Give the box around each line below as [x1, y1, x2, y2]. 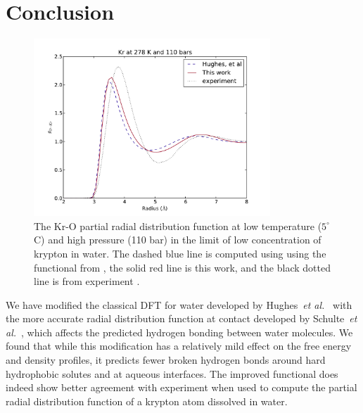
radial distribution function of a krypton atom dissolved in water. [6, 393, 288, 408]
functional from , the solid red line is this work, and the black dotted [34, 260, 331, 274]
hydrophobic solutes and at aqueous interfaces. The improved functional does [6, 366, 338, 381]
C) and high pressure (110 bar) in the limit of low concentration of [34, 232, 321, 247]
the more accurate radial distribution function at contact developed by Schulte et [6, 311, 357, 326]
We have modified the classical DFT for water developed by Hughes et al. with [6, 297, 352, 312]
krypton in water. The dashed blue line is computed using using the [34, 246, 326, 260]
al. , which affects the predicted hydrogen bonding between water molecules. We [6, 324, 353, 339]
